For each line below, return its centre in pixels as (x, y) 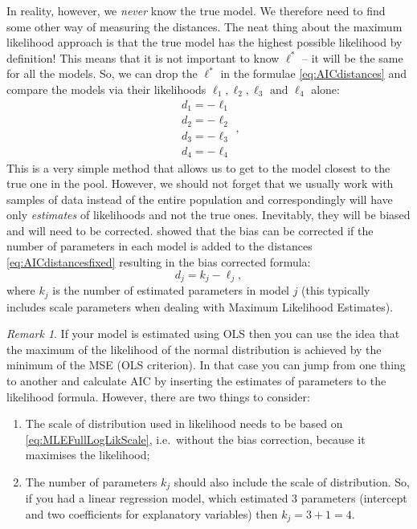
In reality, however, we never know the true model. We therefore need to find (196, 10)
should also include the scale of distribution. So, (292, 481)
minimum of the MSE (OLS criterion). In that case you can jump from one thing (206, 365)
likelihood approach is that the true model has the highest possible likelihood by (204, 42)
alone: (325, 89)
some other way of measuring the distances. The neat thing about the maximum (204, 26)
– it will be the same (353, 57)
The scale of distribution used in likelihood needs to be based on (184, 423)
